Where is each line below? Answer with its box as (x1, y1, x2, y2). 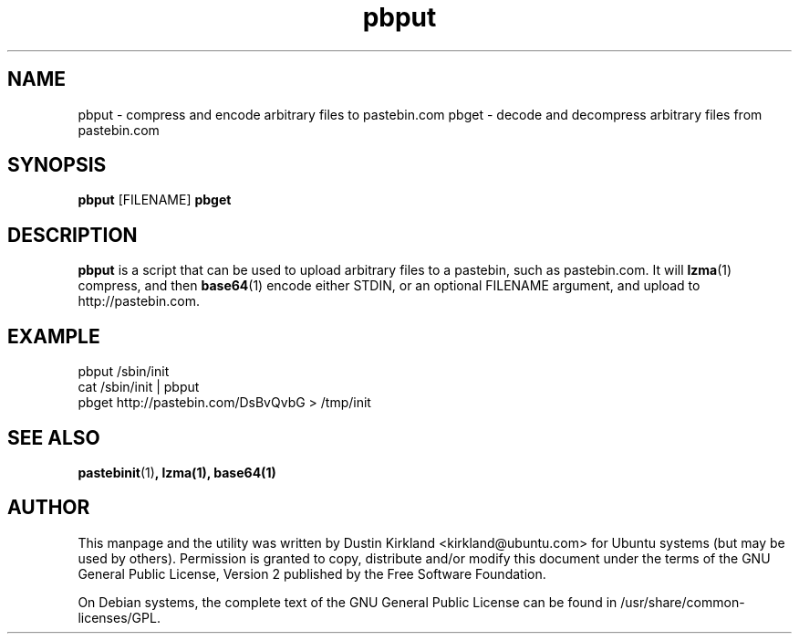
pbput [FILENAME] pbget (78, 192, 232, 208)
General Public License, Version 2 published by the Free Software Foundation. (78, 565, 546, 582)
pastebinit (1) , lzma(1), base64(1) (78, 464, 276, 480)
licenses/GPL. (78, 609, 161, 625)
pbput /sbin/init (78, 363, 170, 380)
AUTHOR (7, 496, 90, 520)
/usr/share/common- (620, 594, 745, 610)
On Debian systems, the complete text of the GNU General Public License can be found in (78, 594, 617, 610)
